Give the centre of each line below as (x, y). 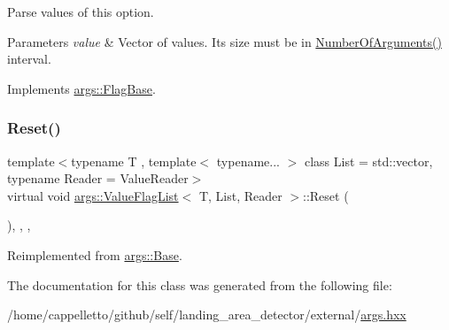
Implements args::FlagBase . (81, 88)
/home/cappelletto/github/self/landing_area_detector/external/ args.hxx (207, 315)
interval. (29, 59)
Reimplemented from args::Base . (95, 254)
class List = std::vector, (368, 161)
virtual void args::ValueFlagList (93, 195)
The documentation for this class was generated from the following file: (200, 284)
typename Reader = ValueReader (98, 178)
